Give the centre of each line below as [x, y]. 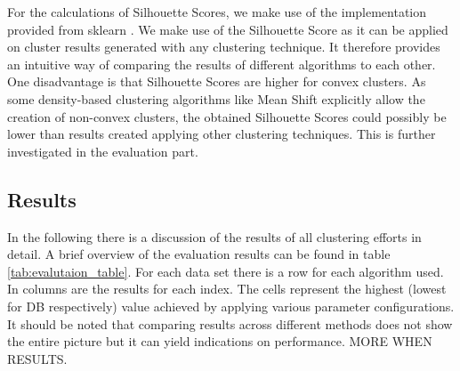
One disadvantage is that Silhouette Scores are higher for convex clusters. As [217, 81]
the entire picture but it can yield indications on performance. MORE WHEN [220, 341]
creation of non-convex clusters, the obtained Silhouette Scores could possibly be [227, 116]
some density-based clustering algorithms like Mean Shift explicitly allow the [216, 98]
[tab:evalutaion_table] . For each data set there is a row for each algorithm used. [226, 271]
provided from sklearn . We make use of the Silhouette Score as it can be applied [228, 29]
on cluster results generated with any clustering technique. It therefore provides [224, 47]
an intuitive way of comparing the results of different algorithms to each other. [222, 64]
